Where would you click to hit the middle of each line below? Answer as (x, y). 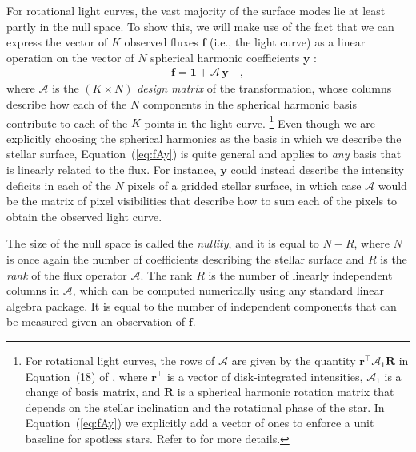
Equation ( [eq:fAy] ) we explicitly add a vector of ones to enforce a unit (200, 423)
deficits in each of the (59, 185)
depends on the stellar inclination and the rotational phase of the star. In (205, 407)
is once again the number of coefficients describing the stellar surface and (186, 259)
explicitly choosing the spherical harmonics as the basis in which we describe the (204, 138)
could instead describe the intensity (317, 170)
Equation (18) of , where (86, 376)
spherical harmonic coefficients (225, 57)
